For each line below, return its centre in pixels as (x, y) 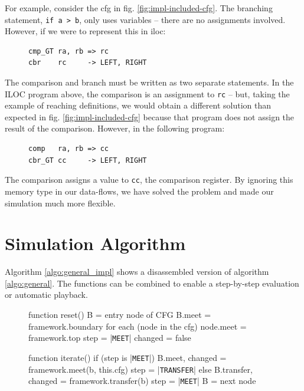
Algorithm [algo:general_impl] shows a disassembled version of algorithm (137, 272)
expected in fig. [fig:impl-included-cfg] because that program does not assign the (150, 116)
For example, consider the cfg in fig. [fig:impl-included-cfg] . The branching (139, 8)
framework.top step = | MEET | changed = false (110, 338)
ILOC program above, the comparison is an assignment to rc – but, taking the (147, 93)
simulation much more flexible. (60, 203)
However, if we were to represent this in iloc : (85, 31)
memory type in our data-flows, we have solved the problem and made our (139, 191)
